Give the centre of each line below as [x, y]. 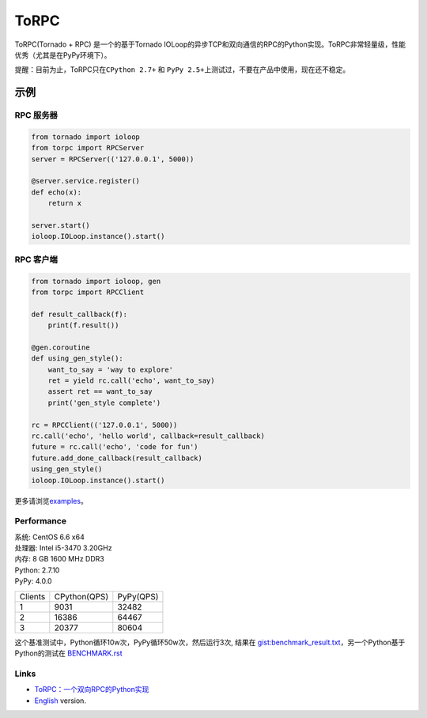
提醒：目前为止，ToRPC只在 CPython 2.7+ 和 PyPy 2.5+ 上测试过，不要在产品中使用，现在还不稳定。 [182, 70]
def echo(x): [57, 192]
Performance [41, 521]
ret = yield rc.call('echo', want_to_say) [131, 381]
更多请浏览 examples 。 [51, 501]
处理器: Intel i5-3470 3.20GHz [63, 548]
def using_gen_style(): [77, 359]
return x [65, 203]
